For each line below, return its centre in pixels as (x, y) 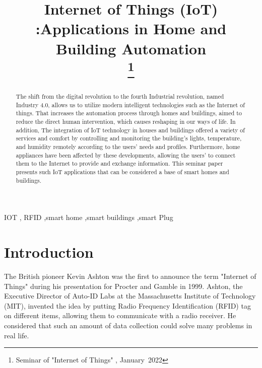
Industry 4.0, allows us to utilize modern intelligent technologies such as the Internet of (130, 104)
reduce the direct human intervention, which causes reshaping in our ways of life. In (126, 122)
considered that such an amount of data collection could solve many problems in (128, 325)
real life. (17, 335)
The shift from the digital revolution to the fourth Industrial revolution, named (120, 96)
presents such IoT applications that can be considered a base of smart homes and (122, 171)
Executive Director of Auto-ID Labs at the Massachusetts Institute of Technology (130, 296)
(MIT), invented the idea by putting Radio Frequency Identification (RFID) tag (127, 305)
